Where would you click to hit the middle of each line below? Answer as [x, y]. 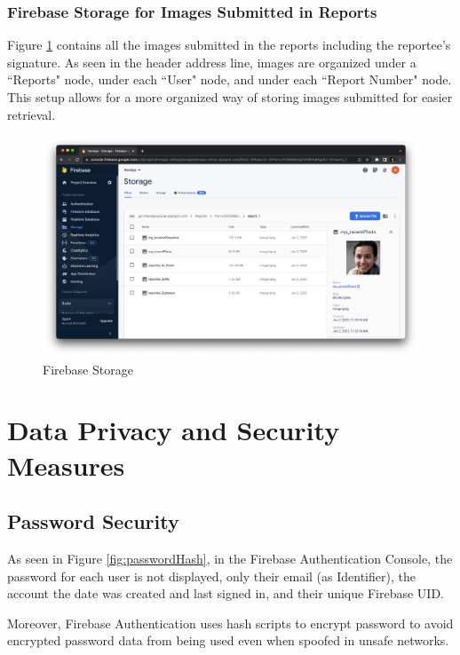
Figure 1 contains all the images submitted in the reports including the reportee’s [229, 45]
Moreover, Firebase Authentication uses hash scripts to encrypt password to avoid [230, 623]
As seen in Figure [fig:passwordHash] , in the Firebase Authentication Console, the [230, 558]
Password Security [93, 521]
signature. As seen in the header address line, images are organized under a [212, 62]
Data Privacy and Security [174, 430]
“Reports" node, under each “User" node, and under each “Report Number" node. [230, 79]
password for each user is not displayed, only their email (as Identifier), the [211, 576]
